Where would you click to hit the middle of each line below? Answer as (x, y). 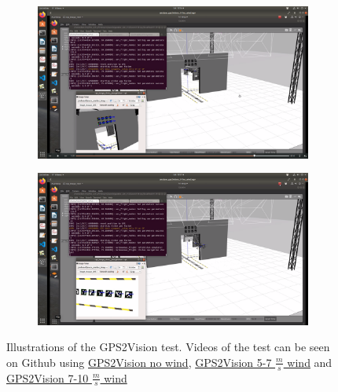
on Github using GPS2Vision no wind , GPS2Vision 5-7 (139, 362)
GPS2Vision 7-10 (48, 377)
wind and (310, 362)
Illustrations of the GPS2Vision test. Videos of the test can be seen (168, 347)
